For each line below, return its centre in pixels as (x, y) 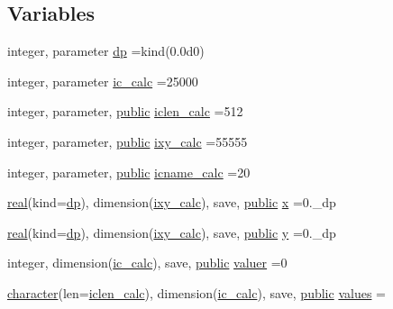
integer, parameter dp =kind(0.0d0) (106, 51)
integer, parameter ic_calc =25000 (103, 81)
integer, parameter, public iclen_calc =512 (125, 111)
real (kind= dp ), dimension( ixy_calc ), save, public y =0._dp (172, 232)
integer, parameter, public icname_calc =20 (129, 172)
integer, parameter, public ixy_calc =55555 (128, 141)
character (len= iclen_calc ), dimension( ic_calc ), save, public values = (196, 292)
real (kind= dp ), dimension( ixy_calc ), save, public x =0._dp (172, 202)
